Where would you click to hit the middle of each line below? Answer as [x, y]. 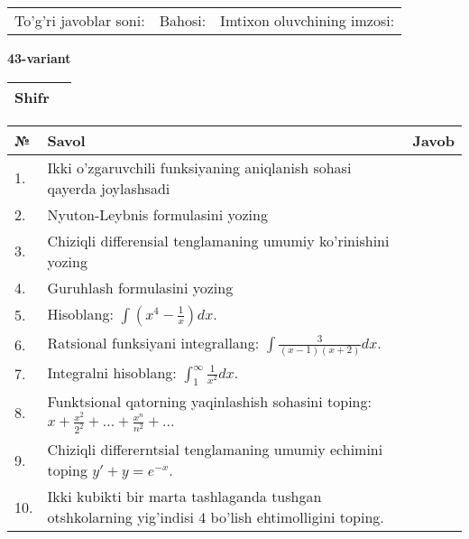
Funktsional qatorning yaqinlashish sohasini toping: [209, 401]
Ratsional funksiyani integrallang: [153, 342]
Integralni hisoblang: [112, 372]
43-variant [39, 58]
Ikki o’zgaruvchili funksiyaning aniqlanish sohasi [199, 167]
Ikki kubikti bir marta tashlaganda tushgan [184, 497]
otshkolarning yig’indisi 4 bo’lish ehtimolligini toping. [216, 517]
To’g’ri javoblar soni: [80, 20]
